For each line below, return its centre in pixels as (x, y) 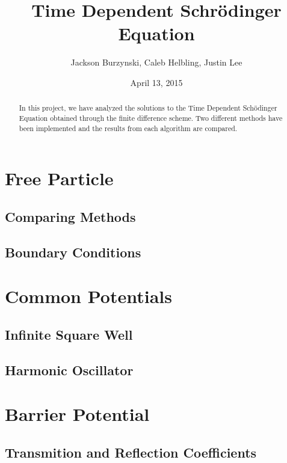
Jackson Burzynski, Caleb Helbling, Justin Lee (156, 62)
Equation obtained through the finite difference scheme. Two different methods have (151, 118)
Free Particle (59, 178)
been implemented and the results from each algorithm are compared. (128, 128)
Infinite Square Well (69, 334)
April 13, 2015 (156, 82)
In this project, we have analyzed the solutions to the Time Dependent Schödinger (148, 108)
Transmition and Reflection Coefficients (131, 452)
